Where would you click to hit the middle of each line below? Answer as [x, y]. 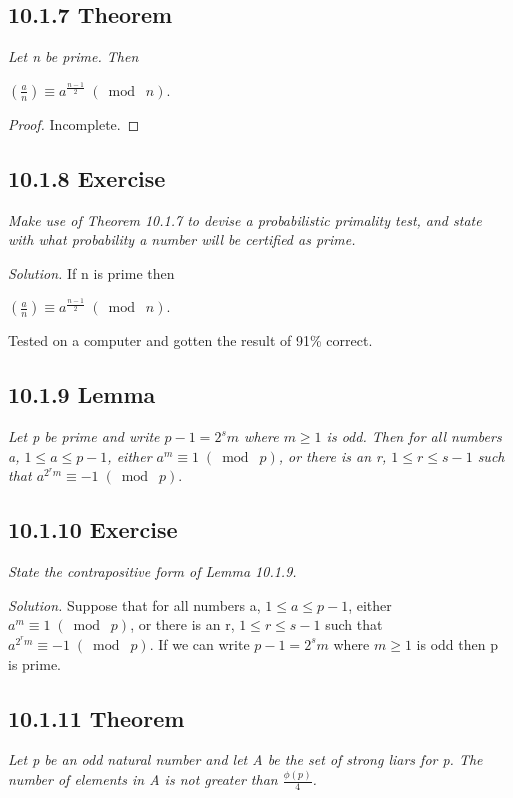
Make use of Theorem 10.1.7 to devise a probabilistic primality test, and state [245, 219]
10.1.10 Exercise [93, 529]
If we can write [204, 643]
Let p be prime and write [84, 436]
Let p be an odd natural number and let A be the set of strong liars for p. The [245, 759]
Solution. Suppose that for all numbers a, [134, 604]
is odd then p [457, 643]
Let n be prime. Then [73, 56]
